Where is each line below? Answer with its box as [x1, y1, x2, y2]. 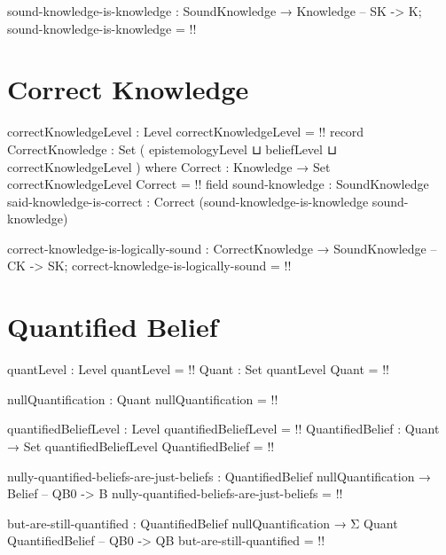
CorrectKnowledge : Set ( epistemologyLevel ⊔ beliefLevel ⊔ [7, 139, 337, 158]
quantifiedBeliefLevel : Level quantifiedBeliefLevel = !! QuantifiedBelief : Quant [7, 419, 440, 438]
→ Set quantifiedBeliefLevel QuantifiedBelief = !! [7, 436, 275, 455]
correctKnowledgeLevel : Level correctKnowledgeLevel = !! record [7, 122, 364, 141]
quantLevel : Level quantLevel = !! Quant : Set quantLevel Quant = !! [7, 360, 389, 379]
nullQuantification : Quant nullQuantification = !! [7, 389, 278, 408]
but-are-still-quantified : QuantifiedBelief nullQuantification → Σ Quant [7, 513, 398, 532]
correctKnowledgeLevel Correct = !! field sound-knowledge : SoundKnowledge [7, 175, 429, 193]
